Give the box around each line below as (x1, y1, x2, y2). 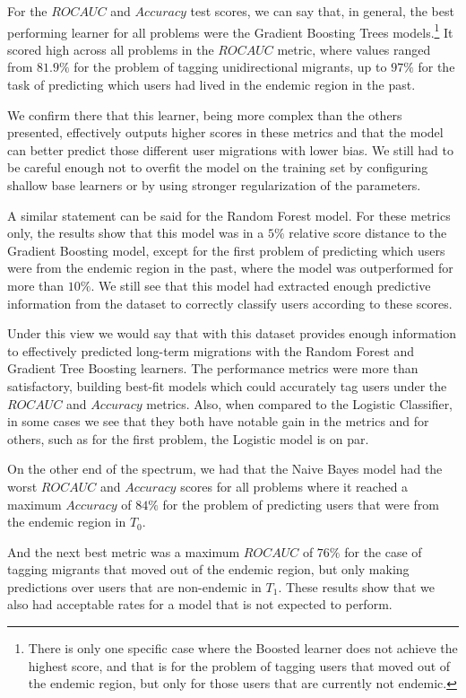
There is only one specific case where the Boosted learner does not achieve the (28, 639, 458, 658)
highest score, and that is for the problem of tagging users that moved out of (28, 656, 451, 675)
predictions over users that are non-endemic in (7, 577, 262, 596)
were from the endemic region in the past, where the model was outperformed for (7, 258, 453, 277)
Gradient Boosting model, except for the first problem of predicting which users (7, 240, 445, 259)
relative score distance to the (289, 223, 447, 242)
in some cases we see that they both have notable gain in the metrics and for (7, 412, 429, 431)
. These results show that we (278, 577, 435, 596)
